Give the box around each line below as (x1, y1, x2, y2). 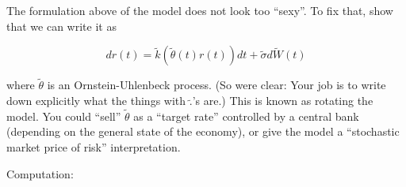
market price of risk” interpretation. (6, 139, 181, 155)
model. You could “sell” (6, 107, 121, 124)
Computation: (6, 165, 74, 181)
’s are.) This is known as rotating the (192, 92, 373, 108)
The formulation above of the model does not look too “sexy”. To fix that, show (6, 2, 393, 18)
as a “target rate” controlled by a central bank (133, 107, 359, 124)
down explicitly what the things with (6, 92, 186, 108)
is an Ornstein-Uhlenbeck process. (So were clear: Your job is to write (47, 77, 386, 93)
